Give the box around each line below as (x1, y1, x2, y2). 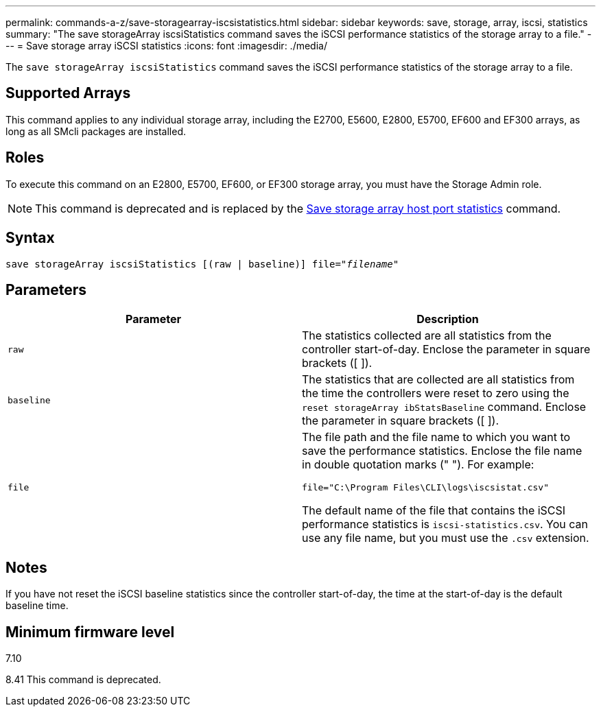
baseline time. (5, 600, 69, 612)
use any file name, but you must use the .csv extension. (302, 531, 589, 545)
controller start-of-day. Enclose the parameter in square (302, 342, 591, 357)
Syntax (5, 229, 55, 247)
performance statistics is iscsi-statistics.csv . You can (302, 517, 589, 532)
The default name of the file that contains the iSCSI (302, 503, 566, 518)
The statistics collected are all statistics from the (302, 329, 552, 343)
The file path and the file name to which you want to (302, 430, 571, 444)
